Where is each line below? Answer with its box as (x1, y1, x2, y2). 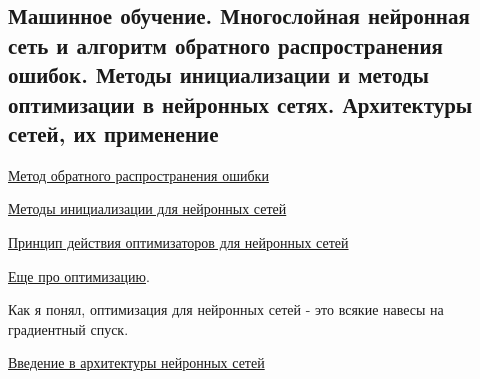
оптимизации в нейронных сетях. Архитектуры (8, 88, 473, 119)
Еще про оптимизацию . (8, 265, 150, 286)
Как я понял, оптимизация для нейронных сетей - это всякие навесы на (8, 299, 444, 320)
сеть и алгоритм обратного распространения (8, 29, 443, 60)
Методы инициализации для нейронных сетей (8, 198, 287, 219)
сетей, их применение (8, 117, 219, 148)
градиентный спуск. (8, 318, 129, 339)
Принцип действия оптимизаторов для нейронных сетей (8, 231, 349, 252)
